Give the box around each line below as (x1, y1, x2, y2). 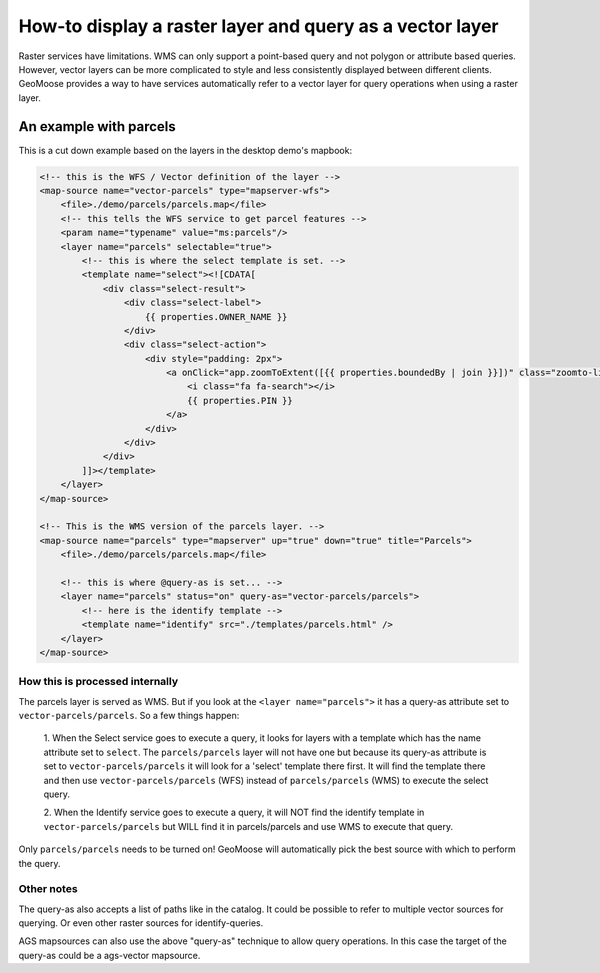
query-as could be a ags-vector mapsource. (18, 949, 201, 961)
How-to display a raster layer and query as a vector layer (18, 15, 499, 37)
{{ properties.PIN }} (186, 395, 294, 406)
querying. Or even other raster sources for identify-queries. (18, 917, 264, 929)
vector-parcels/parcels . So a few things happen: (18, 710, 240, 722)
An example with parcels (18, 118, 177, 135)
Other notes (18, 882, 79, 896)
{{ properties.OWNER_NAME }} (145, 311, 288, 322)
